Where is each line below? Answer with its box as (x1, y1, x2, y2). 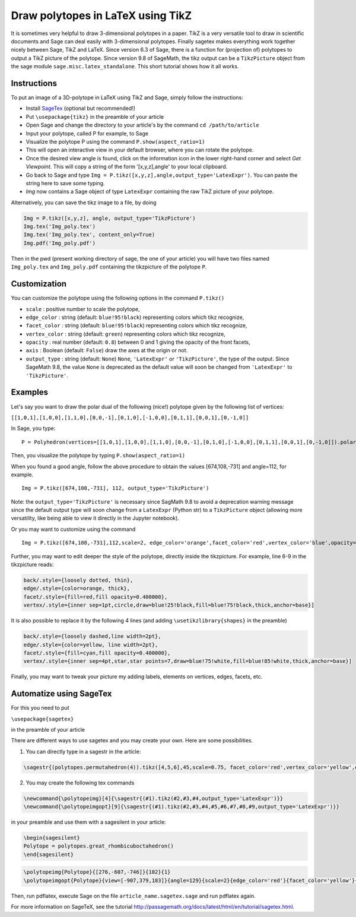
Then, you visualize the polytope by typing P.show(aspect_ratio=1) (11, 452, 186, 459)
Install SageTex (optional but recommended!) (26, 105, 136, 112)
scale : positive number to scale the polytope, (26, 305, 140, 312)
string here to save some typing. (26, 179, 105, 186)
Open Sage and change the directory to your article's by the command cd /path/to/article (26, 122, 259, 129)
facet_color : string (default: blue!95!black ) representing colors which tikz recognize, (26, 322, 247, 329)
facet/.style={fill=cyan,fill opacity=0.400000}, (23, 649, 171, 656)
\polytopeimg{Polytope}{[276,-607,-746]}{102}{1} (23, 869, 171, 875)
